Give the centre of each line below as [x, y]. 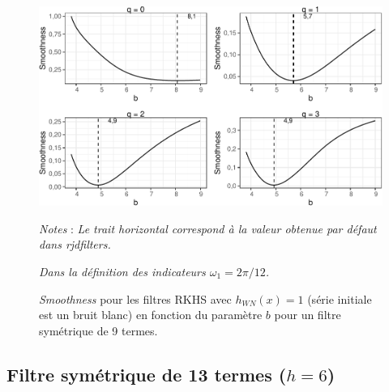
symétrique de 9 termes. [98, 330]
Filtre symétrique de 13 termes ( [147, 374]
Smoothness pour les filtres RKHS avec [135, 298]
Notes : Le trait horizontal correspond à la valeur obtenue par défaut [208, 228]
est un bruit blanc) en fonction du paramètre [151, 315]
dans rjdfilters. [75, 244]
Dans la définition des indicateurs [122, 272]
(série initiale [340, 298]
